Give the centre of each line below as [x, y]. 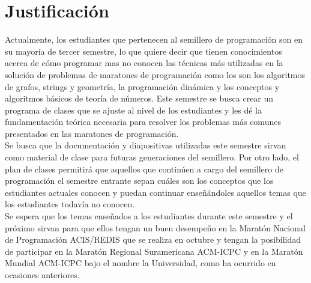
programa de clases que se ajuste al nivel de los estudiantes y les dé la [134, 110]
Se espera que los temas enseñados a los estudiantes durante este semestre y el [149, 216]
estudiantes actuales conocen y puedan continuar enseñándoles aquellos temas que [155, 192]
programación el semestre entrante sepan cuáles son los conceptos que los [139, 181]
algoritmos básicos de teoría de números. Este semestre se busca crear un [139, 98]
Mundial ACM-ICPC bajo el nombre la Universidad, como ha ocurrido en [140, 263]
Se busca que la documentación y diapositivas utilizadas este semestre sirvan [146, 145]
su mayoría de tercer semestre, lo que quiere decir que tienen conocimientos [143, 51]
